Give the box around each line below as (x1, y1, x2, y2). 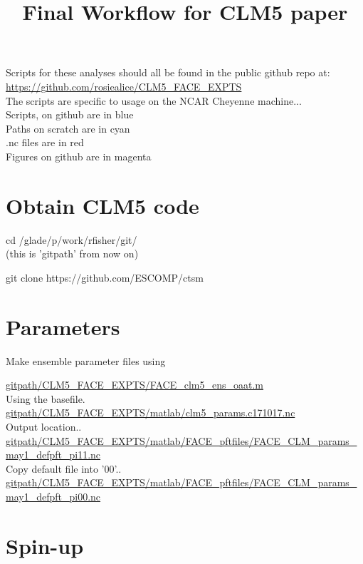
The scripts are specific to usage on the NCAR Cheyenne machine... (6, 93, 302, 108)
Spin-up (6, 530, 84, 560)
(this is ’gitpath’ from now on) (6, 246, 139, 261)
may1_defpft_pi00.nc (6, 488, 101, 503)
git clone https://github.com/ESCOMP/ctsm (6, 270, 204, 284)
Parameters (6, 312, 120, 341)
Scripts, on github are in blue (6, 107, 134, 122)
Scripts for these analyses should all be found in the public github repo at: (6, 65, 330, 80)
